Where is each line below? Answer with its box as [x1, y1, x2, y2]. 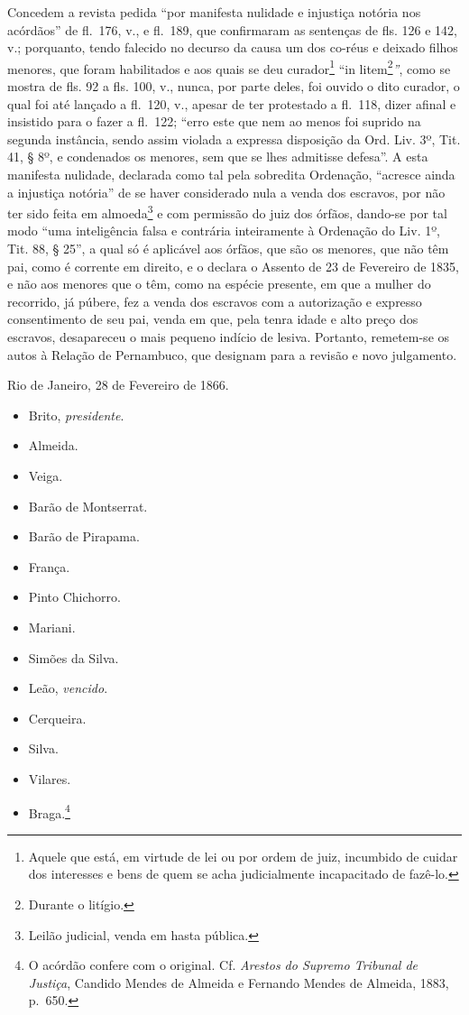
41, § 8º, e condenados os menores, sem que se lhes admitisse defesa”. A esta [7, 147, 428, 166]
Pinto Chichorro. [28, 587, 121, 606]
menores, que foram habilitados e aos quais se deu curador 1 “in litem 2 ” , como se [7, 56, 451, 78]
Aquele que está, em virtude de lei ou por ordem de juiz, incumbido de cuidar [28, 846, 458, 865]
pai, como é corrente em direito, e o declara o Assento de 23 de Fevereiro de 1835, [7, 256, 459, 275]
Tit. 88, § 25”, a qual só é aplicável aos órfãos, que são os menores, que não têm [7, 239, 449, 258]
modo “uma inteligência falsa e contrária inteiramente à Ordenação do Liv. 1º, [7, 221, 440, 240]
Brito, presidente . [28, 405, 124, 424]
